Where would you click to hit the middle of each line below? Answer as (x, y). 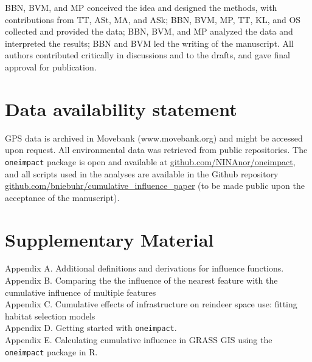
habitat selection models (50, 316)
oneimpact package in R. (51, 351)
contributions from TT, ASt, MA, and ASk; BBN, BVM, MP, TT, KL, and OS (153, 19)
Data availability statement (121, 108)
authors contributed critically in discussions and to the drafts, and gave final (147, 55)
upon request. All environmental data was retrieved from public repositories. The (156, 150)
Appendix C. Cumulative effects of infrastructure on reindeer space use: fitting (151, 304)
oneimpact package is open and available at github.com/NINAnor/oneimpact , (150, 161)
